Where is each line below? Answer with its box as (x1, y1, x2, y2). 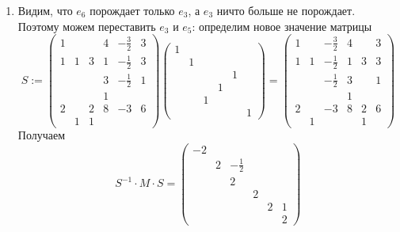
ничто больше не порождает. (216, 2, 356, 18)
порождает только (90, 2, 175, 18)
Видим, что (17, 2, 73, 18)
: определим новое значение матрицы (192, 17, 372, 34)
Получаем (17, 127, 66, 143)
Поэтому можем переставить (17, 17, 156, 34)
